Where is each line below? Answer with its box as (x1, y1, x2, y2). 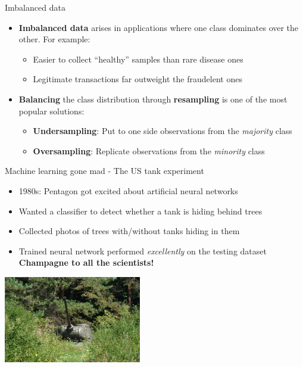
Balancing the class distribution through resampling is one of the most (18, 92, 288, 105)
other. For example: (18, 33, 90, 45)
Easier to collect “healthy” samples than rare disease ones (33, 52, 243, 65)
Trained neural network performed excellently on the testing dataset (18, 244, 267, 257)
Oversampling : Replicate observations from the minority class (33, 144, 265, 157)
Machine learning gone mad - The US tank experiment (5, 164, 204, 177)
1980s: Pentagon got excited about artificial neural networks (18, 184, 238, 197)
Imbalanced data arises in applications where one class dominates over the (18, 21, 299, 33)
